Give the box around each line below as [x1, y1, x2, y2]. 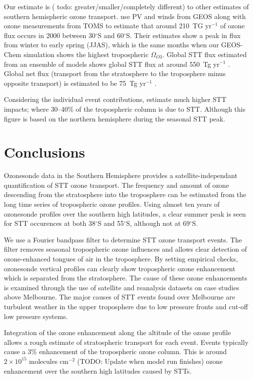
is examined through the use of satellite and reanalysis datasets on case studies [4, 282, 239, 292]
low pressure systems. [4, 311, 68, 321]
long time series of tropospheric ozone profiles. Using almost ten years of [4, 199, 220, 209]
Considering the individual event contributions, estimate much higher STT [4, 94, 227, 104]
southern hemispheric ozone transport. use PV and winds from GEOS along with [4, 11, 246, 21]
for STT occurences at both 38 [4, 218, 95, 228]
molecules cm [29, 356, 69, 366]
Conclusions [4, 142, 85, 162]
